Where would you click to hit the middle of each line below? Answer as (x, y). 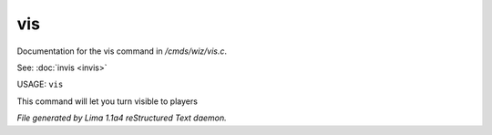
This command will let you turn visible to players (107, 101)
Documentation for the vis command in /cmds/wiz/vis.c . (122, 51)
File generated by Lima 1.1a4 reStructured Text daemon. (122, 118)
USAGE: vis (40, 84)
